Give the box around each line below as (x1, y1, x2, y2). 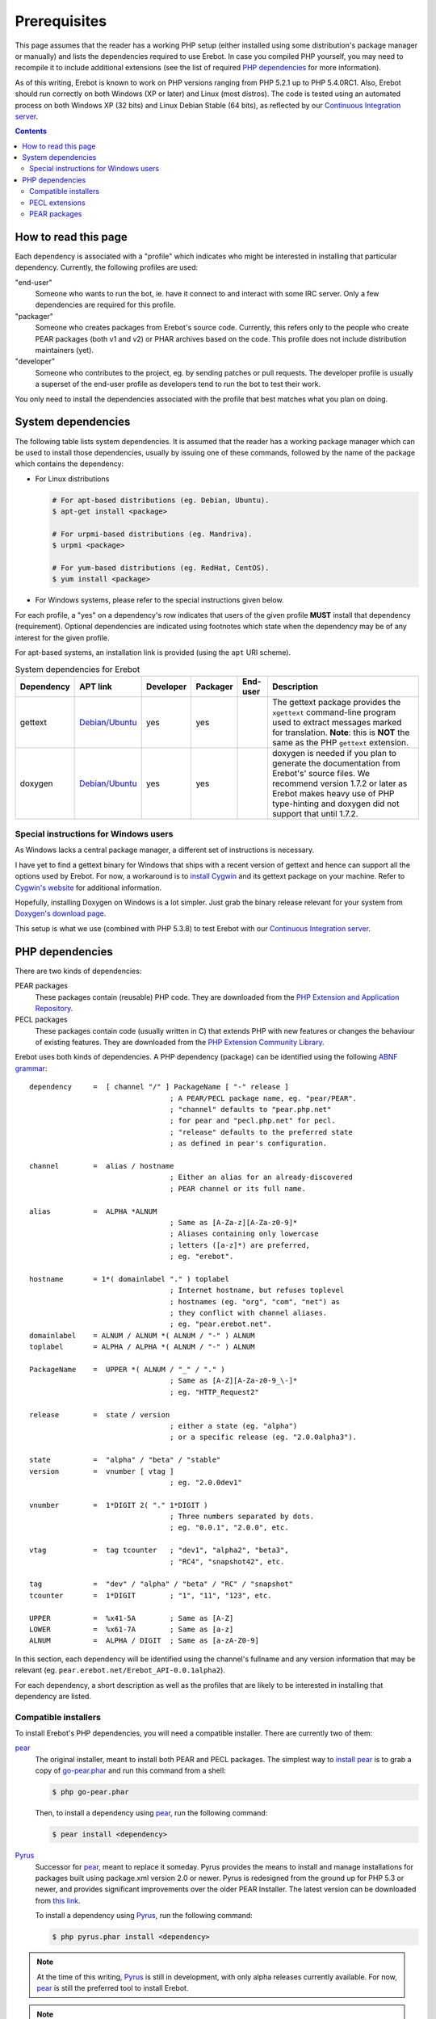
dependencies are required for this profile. (35, 300, 176, 310)
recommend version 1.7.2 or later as (271, 778, 408, 789)
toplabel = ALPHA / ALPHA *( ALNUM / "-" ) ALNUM (29, 1342, 255, 1352)
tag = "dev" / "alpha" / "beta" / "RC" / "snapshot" (29, 1580, 294, 1589)
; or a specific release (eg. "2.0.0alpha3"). (170, 1433, 358, 1442)
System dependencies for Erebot (15, 663, 140, 674)
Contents (15, 126, 48, 136)
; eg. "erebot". (170, 1252, 234, 1261)
